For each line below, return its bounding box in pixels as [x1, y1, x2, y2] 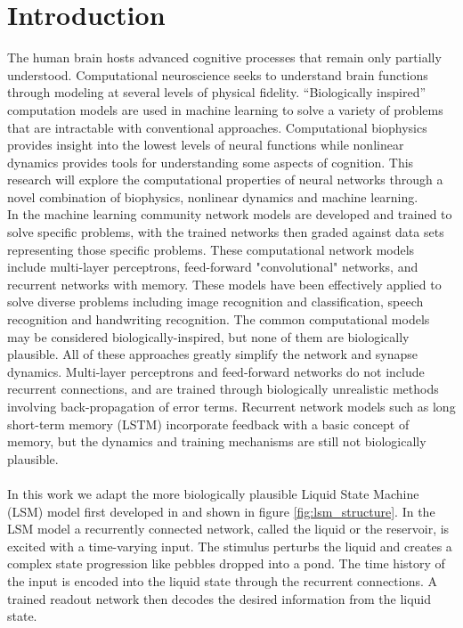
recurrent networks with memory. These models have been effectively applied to [7, 274, 442, 293]
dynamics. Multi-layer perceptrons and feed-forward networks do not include [7, 362, 425, 380]
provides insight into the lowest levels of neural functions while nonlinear [7, 135, 404, 154]
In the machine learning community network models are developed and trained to [7, 205, 452, 224]
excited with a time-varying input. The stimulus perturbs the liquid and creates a [7, 536, 452, 555]
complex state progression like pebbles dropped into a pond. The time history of [7, 554, 445, 573]
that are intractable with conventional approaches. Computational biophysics [7, 118, 427, 136]
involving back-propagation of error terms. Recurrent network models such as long [7, 397, 456, 415]
